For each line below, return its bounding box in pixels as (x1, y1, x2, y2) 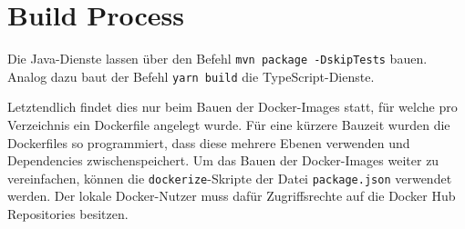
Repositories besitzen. (7, 204, 129, 224)
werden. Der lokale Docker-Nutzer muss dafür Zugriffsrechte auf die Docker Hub (7, 186, 456, 205)
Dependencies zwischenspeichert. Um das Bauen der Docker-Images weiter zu (7, 151, 439, 170)
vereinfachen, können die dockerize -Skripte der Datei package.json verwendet (7, 168, 452, 187)
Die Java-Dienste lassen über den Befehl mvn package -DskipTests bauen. (7, 49, 428, 68)
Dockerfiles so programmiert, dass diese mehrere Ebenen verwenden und (7, 133, 410, 152)
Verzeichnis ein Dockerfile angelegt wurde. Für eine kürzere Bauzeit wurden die (7, 115, 450, 134)
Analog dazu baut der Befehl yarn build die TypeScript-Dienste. (7, 66, 375, 85)
